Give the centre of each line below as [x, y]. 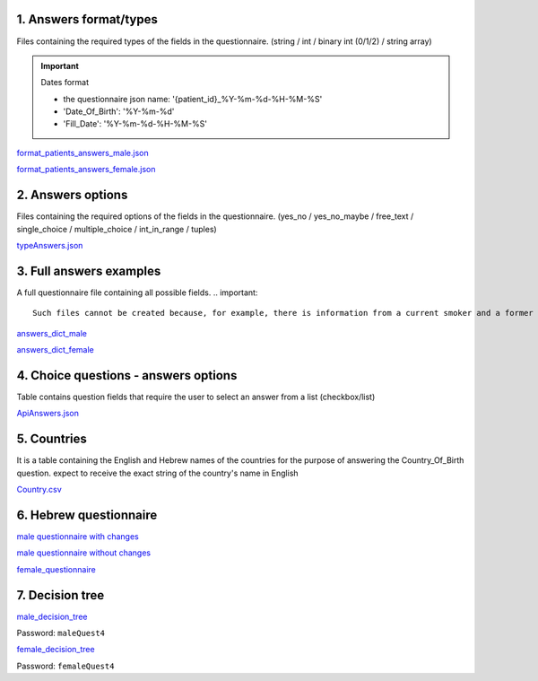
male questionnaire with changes [78, 536]
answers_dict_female [55, 350]
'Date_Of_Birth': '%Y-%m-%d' [119, 111]
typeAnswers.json [50, 245]
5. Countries [52, 439]
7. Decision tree [61, 595]
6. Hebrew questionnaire [87, 515]
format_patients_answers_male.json [82, 153]
